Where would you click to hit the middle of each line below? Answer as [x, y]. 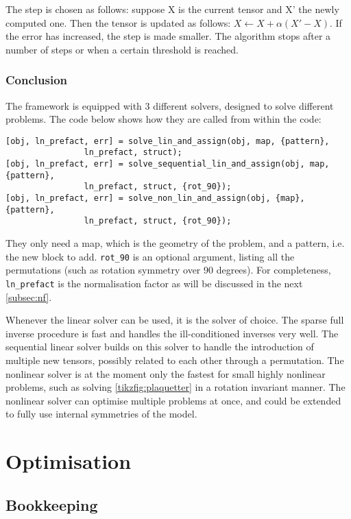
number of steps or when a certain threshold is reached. [122, 49]
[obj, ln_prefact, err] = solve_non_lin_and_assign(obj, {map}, [155, 198]
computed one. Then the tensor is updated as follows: [118, 22]
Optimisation [69, 461]
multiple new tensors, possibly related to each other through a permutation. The [175, 360]
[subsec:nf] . [29, 297]
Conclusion [36, 80]
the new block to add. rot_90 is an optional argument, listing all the [150, 256]
